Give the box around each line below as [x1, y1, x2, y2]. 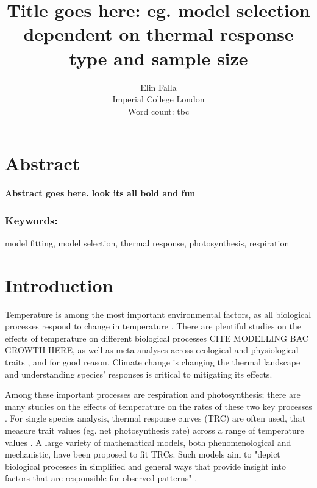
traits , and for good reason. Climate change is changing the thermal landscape [5, 355, 301, 368]
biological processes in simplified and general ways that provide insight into [5, 459, 287, 472]
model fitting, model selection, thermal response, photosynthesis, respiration [5, 236, 290, 249]
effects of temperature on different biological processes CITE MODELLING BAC [5, 331, 308, 344]
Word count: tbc [127, 104, 190, 117]
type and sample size [69, 45, 248, 70]
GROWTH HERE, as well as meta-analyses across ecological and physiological [5, 343, 299, 356]
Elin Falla [140, 81, 177, 93]
